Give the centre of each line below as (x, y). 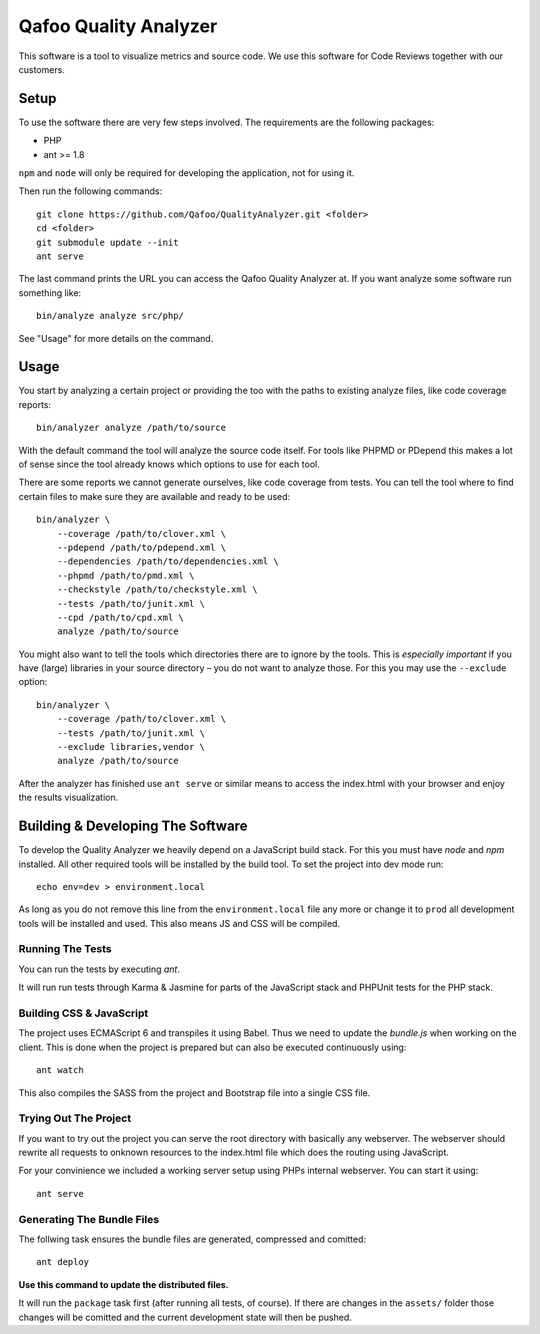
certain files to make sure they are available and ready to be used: (154, 496)
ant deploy (63, 1262)
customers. (41, 69)
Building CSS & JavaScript (83, 1013)
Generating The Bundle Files (89, 1219)
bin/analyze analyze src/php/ (110, 316)
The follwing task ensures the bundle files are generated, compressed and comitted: (192, 1239)
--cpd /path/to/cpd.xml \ (120, 617)
